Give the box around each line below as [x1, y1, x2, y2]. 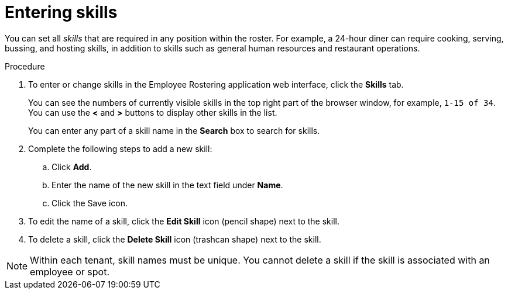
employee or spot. [30, 265, 109, 278]
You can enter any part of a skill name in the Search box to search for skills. [28, 125, 320, 136]
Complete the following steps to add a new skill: [28, 143, 212, 154]
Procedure [5, 61, 45, 71]
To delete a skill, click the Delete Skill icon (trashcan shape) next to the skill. [28, 234, 321, 244]
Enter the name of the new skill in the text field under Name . [52, 179, 283, 190]
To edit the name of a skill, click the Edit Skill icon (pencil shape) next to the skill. [28, 216, 339, 226]
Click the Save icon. [52, 198, 128, 208]
